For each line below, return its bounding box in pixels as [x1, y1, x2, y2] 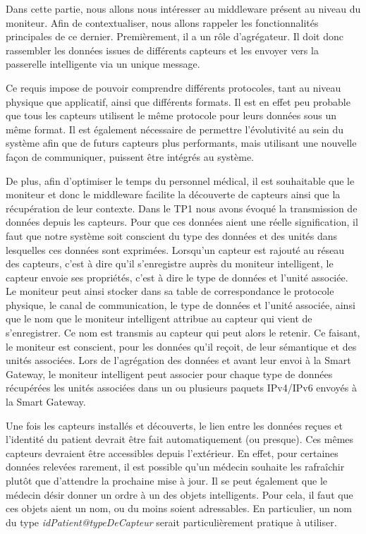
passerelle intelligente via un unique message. [6, 56, 200, 71]
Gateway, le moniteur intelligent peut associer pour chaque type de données [6, 366, 333, 381]
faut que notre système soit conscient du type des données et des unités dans [6, 228, 338, 243]
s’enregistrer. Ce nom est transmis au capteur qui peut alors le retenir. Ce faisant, [6, 325, 360, 340]
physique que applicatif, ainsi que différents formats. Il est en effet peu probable [6, 94, 350, 109]
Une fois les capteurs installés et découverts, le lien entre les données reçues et [6, 418, 343, 432]
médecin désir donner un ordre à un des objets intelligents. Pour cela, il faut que [6, 487, 353, 502]
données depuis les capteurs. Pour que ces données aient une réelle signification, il [6, 214, 358, 229]
